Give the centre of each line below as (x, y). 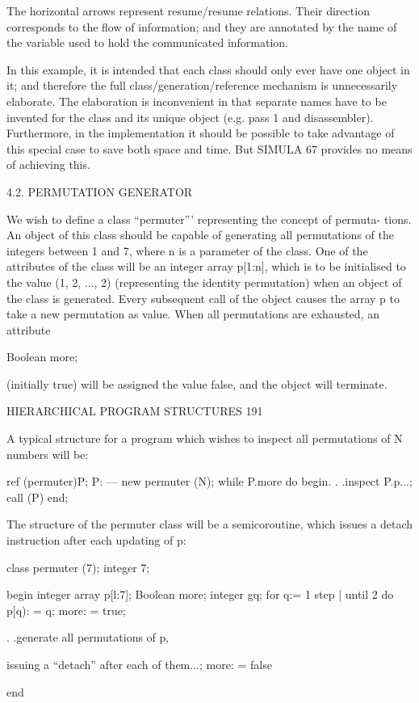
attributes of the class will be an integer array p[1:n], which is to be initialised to (206, 266)
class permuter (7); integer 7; (78, 567)
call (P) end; (38, 497)
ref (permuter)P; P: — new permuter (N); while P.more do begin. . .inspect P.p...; (209, 481)
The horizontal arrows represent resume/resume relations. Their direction (188, 11)
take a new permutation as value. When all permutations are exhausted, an (193, 314)
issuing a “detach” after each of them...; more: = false (139, 664)
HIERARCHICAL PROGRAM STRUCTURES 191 (135, 411)
